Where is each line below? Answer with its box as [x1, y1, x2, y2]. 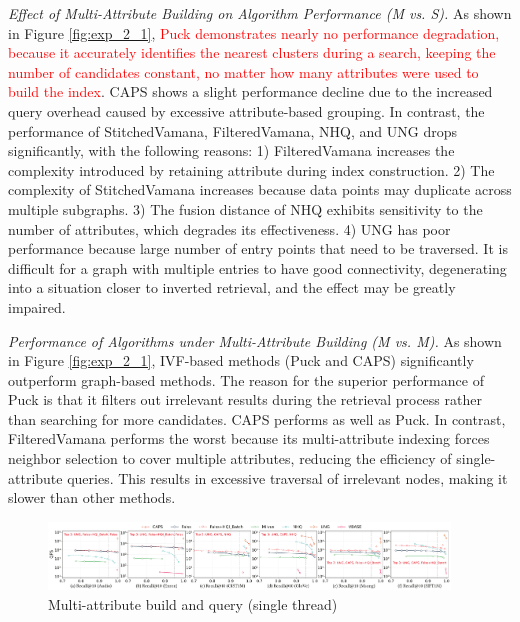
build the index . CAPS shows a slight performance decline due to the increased [8, 81, 493, 102]
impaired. [8, 296, 66, 317]
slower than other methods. [8, 487, 176, 508]
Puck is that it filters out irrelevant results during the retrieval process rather [8, 389, 482, 410]
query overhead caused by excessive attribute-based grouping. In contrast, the [8, 100, 485, 121]
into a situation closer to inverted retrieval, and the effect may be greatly [8, 277, 456, 298]
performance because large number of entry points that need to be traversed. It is [8, 238, 508, 259]
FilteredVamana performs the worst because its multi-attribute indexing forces [8, 428, 490, 449]
